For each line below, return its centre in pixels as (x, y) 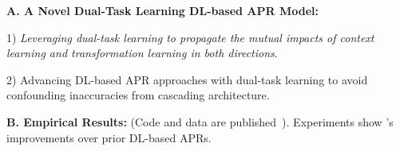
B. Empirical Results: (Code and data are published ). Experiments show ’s (200, 121)
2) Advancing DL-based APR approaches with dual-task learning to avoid (187, 79)
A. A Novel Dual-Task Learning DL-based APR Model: (162, 10)
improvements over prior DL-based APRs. (109, 137)
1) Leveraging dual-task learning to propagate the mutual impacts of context (190, 37)
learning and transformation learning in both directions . (142, 53)
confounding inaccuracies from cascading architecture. (138, 95)
